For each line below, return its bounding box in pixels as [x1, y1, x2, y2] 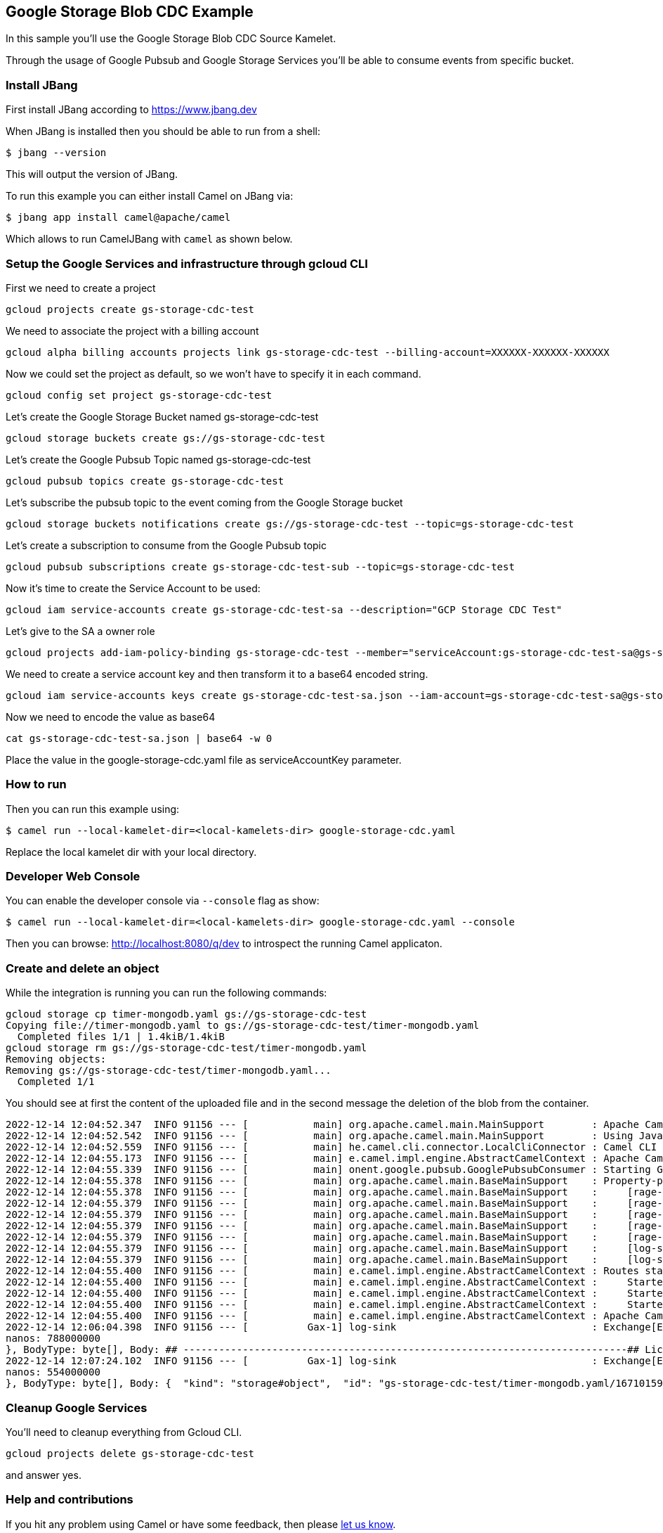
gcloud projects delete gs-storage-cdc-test [6, 1447, 255, 1459]
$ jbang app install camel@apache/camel [6, 212, 231, 224]
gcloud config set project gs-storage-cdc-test [6, 389, 273, 401]
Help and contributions [6, 1492, 133, 1507]
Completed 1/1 [17, 1076, 95, 1088]
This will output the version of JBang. [6, 168, 178, 181]
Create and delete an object [6, 961, 159, 975]
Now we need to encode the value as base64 [6, 710, 216, 723]
